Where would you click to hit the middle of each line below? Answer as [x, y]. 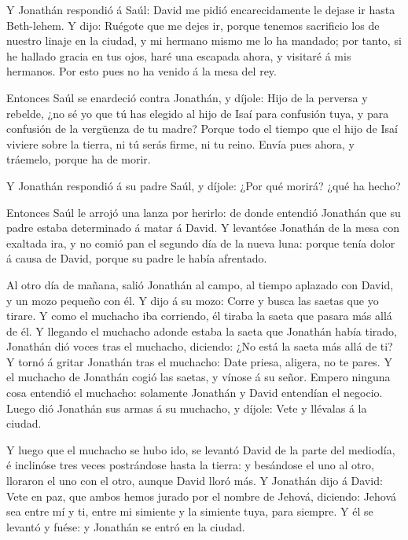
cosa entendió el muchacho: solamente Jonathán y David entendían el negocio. [195, 393]
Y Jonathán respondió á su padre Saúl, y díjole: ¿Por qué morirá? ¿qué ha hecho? [204, 185]
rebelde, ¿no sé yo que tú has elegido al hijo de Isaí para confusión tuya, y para [198, 113]
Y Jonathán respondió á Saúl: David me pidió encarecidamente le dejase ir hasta [201, 9]
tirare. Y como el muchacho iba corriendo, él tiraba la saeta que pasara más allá [199, 316]
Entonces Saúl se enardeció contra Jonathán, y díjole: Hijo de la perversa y [187, 97]
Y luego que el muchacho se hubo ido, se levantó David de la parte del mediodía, [201, 449]
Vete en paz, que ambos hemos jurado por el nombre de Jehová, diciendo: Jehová [202, 496]
